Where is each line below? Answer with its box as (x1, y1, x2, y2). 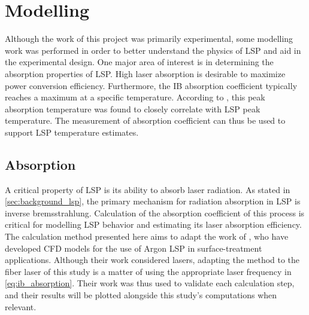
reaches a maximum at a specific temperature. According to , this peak (5, 91, 265, 103)
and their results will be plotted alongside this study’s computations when (5, 289, 277, 301)
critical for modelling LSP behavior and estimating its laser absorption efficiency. (5, 218, 302, 231)
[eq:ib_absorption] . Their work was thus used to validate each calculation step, (5, 277, 295, 289)
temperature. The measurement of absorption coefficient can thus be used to (5, 114, 286, 127)
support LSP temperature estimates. (5, 126, 139, 138)
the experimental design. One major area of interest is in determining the (5, 56, 274, 68)
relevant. (5, 300, 37, 313)
